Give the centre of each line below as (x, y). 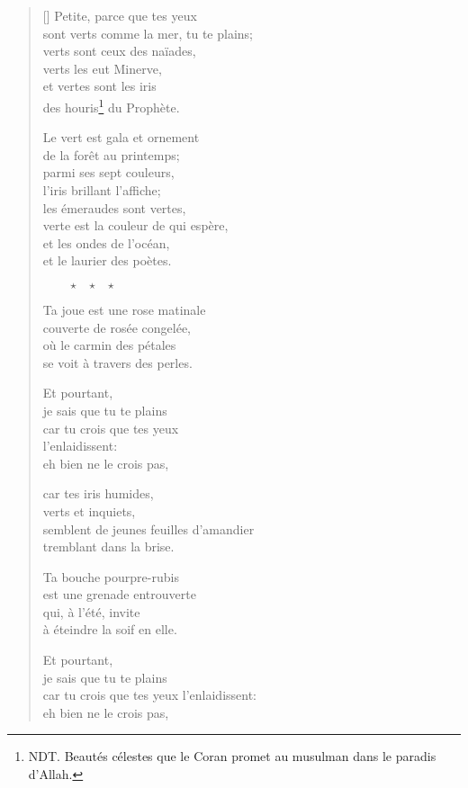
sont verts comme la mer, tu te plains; (148, 33)
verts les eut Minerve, (102, 68)
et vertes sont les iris (99, 86)
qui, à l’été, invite (91, 611)
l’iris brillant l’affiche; (102, 190)
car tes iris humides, (98, 493)
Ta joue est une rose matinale (124, 309)
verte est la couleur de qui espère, (135, 225)
